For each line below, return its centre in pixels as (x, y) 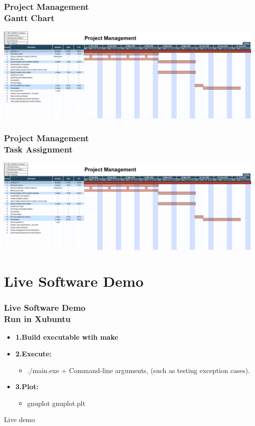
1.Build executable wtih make (67, 337)
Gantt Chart (29, 17)
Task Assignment (38, 149)
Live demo (20, 419)
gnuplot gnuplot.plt (56, 403)
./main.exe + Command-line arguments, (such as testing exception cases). (139, 370)
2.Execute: (33, 353)
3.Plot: (27, 387)
